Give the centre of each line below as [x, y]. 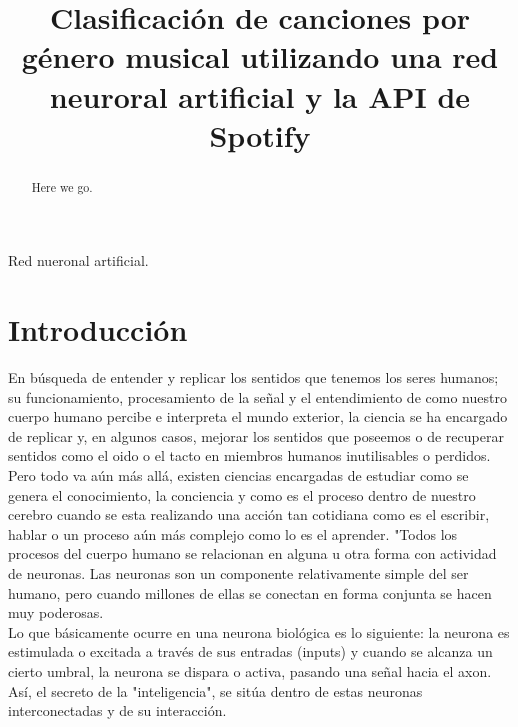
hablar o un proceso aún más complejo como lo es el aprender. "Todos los [233, 533]
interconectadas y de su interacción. [117, 710]
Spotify [260, 134]
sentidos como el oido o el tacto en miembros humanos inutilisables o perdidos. [249, 455]
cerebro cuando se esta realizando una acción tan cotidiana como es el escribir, [249, 514]
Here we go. [62, 186]
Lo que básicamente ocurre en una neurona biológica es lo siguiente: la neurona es [259, 631]
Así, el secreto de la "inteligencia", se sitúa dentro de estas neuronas [215, 690]
